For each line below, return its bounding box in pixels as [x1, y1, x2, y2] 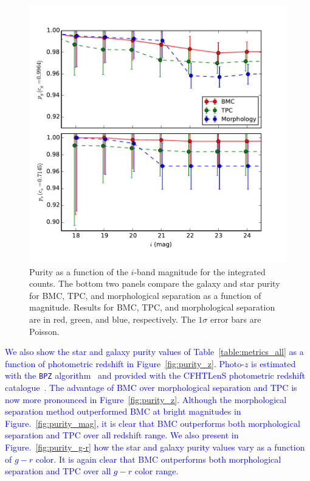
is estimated [251, 357, 296, 370]
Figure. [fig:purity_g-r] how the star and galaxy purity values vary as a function [5, 440, 305, 453]
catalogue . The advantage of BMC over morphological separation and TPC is [5, 381, 297, 393]
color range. [134, 465, 179, 477]
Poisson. [29, 325, 60, 337]
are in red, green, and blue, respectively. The [29, 312, 196, 325]
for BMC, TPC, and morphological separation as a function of [29, 289, 261, 301]
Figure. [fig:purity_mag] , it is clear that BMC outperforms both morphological [5, 416, 300, 429]
